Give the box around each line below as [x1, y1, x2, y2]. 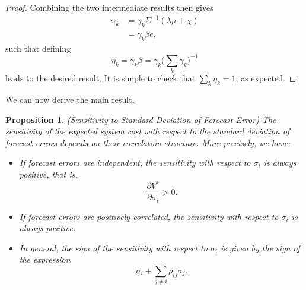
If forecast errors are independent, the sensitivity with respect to [19, 156, 251, 169]
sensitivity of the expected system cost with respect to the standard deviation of [5, 125, 290, 137]
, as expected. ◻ [235, 72, 297, 84]
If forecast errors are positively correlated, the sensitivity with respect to [19, 210, 279, 222]
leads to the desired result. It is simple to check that [5, 72, 196, 84]
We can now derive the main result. [5, 93, 135, 105]
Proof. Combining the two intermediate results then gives [5, 1, 213, 13]
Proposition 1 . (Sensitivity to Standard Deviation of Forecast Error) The [5, 113, 276, 125]
